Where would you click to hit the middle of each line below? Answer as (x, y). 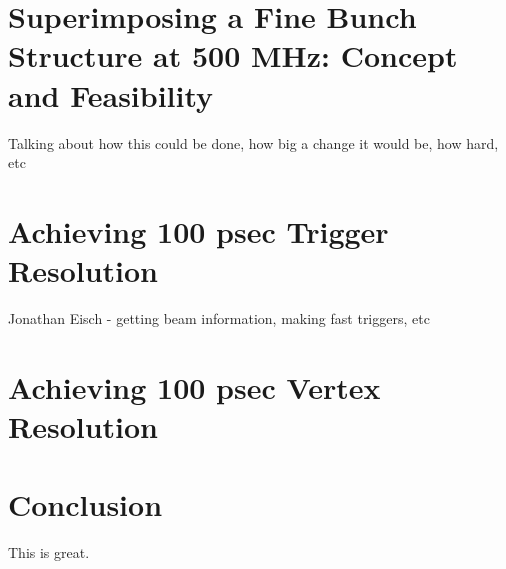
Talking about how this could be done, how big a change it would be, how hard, (253, 142)
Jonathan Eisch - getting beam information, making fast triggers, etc (219, 318)
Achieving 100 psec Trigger (198, 230)
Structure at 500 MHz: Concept (233, 55)
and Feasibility (111, 94)
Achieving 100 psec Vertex (194, 386)
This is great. (49, 552)
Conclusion (85, 504)
